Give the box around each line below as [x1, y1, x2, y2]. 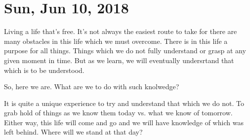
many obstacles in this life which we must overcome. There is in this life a [4, 35, 228, 46]
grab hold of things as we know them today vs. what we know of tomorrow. [4, 107, 233, 118]
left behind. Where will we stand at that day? [4, 127, 143, 137]
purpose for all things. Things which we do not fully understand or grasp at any [4, 45, 246, 56]
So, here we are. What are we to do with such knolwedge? [4, 81, 179, 92]
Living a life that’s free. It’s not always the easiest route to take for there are [4, 26, 237, 36]
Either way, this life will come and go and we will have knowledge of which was [4, 117, 244, 127]
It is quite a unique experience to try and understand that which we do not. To [4, 98, 245, 108]
